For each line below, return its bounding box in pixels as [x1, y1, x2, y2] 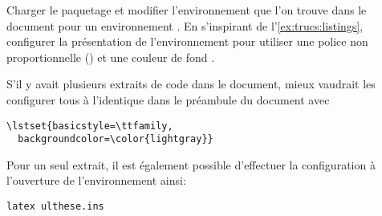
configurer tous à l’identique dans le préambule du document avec [6, 91, 330, 108]
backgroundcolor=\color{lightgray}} [18, 133, 213, 145]
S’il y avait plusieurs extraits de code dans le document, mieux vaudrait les [6, 75, 376, 92]
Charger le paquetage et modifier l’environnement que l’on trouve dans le [6, 2, 367, 18]
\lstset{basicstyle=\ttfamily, [6, 120, 173, 132]
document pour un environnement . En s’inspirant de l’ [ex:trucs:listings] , [6, 17, 364, 34]
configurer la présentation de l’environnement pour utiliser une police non [6, 33, 368, 50]
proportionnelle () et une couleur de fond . [6, 48, 215, 65]
